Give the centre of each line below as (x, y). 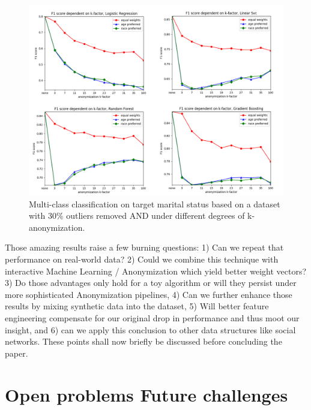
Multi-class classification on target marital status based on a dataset (155, 204)
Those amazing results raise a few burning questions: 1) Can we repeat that (144, 247)
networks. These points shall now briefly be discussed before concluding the (143, 341)
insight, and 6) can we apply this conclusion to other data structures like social (150, 329)
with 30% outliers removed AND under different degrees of (137, 215)
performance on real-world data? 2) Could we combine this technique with (142, 259)
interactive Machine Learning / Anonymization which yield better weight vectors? (156, 271)
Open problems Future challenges (146, 394)
